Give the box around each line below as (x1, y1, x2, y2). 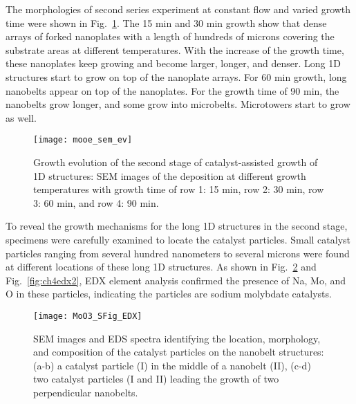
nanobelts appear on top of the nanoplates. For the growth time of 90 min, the (6, 83, 339, 98)
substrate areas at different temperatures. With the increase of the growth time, (6, 42, 344, 57)
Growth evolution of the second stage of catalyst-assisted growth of (33, 155, 318, 169)
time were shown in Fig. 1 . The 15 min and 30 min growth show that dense (6, 15, 327, 30)
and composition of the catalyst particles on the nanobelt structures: (33, 345, 324, 359)
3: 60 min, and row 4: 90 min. (33, 195, 159, 210)
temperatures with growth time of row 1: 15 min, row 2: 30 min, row (33, 182, 324, 196)
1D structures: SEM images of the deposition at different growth (33, 168, 306, 183)
